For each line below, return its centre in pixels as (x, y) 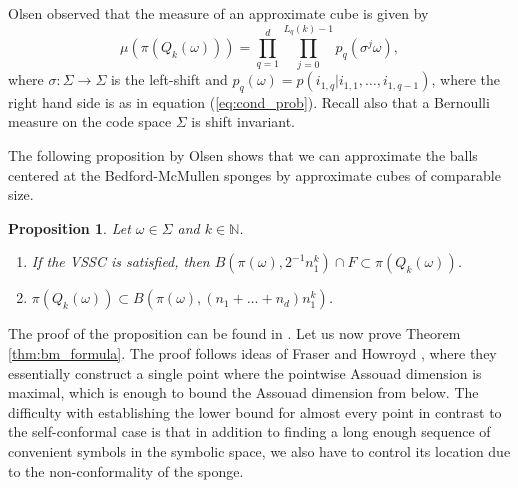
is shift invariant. (243, 121)
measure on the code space (90, 121)
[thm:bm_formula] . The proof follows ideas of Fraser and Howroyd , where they (252, 353)
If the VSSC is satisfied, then (120, 261)
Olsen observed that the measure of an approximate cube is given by (218, 13)
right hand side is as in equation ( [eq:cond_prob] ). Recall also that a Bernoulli (249, 101)
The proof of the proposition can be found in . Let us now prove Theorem (234, 333)
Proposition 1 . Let (69, 227)
